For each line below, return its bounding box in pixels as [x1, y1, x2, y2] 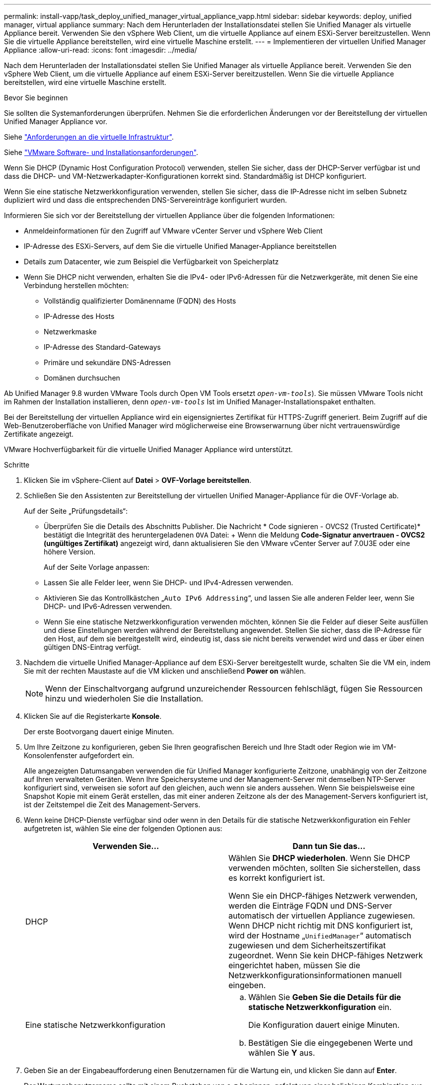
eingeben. [228, 980, 266, 990]
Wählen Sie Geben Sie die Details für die [248, 992, 401, 1002]
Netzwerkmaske [44, 327, 97, 336]
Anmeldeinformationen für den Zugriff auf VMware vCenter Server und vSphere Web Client [24, 227, 323, 235]
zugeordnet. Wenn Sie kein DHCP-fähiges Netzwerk [228, 950, 423, 960]
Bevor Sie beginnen [4, 93, 68, 102]
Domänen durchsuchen [44, 374, 120, 382]
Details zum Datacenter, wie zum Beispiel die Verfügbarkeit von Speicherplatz [24, 257, 279, 266]
